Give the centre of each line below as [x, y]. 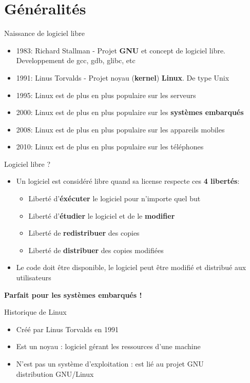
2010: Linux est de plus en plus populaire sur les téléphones [110, 147]
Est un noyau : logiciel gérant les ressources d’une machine [108, 346]
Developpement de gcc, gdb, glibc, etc [76, 60]
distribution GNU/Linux [55, 374]
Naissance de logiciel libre [44, 33]
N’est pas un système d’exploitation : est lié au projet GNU [110, 363]
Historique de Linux [35, 312]
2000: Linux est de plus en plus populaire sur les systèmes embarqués [130, 112]
